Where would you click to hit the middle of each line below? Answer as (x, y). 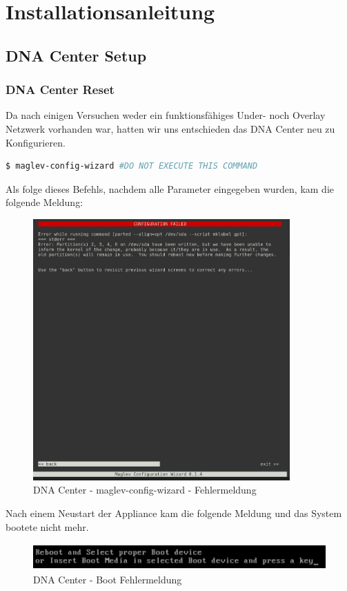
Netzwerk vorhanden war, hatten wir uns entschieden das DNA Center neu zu (170, 128)
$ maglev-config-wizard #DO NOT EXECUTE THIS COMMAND (132, 166)
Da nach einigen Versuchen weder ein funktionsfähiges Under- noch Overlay (166, 115)
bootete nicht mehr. (47, 526)
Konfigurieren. (36, 142)
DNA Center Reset (60, 90)
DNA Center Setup (76, 55)
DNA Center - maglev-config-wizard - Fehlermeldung (145, 490)
